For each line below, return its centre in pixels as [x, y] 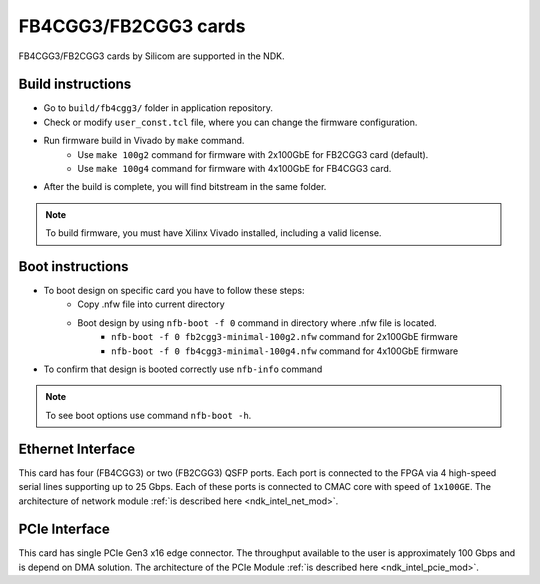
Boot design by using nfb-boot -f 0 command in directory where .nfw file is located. [257, 322]
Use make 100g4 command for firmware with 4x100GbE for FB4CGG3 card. [234, 169]
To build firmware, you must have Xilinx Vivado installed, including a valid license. [213, 233]
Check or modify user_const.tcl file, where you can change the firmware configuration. [230, 122]
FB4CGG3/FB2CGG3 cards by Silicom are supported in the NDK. [151, 56]
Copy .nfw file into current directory [151, 304]
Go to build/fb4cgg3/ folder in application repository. [158, 108]
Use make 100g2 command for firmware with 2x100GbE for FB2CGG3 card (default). [253, 154]
